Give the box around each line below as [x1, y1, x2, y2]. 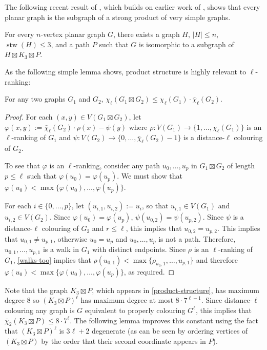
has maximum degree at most [80, 295, 174, 305]
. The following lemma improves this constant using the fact [70, 315, 258, 325]
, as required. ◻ [124, 266, 175, 277]
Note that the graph [5, 284, 68, 295]
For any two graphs [5, 93, 66, 104]
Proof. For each [5, 111, 53, 122]
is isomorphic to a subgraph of [138, 38, 234, 49]
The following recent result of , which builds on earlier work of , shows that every [5, 2, 260, 12]
